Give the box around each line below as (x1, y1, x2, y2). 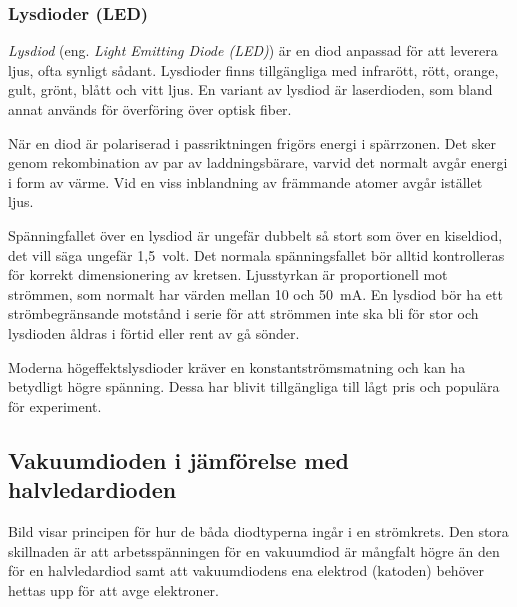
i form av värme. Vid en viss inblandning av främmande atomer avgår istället (8, 171, 483, 192)
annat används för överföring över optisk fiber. (8, 99, 292, 119)
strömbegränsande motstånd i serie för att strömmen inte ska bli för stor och (8, 303, 479, 324)
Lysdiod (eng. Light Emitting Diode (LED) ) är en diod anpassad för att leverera (8, 40, 498, 61)
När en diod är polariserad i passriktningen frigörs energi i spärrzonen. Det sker (8, 132, 497, 153)
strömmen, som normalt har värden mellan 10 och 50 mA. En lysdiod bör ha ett (8, 283, 503, 304)
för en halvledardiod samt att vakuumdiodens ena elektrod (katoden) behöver (8, 560, 484, 581)
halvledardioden (8, 474, 177, 505)
